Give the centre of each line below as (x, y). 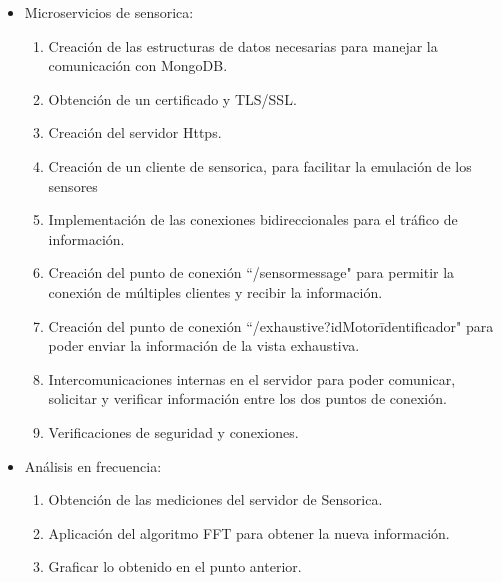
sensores (73, 185)
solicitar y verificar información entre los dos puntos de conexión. (247, 398)
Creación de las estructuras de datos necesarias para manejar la (243, 45)
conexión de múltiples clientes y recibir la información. (215, 291)
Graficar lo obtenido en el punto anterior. (175, 566)
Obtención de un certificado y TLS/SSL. (172, 98)
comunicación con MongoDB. (138, 65)
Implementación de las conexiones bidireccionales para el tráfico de (253, 219)
